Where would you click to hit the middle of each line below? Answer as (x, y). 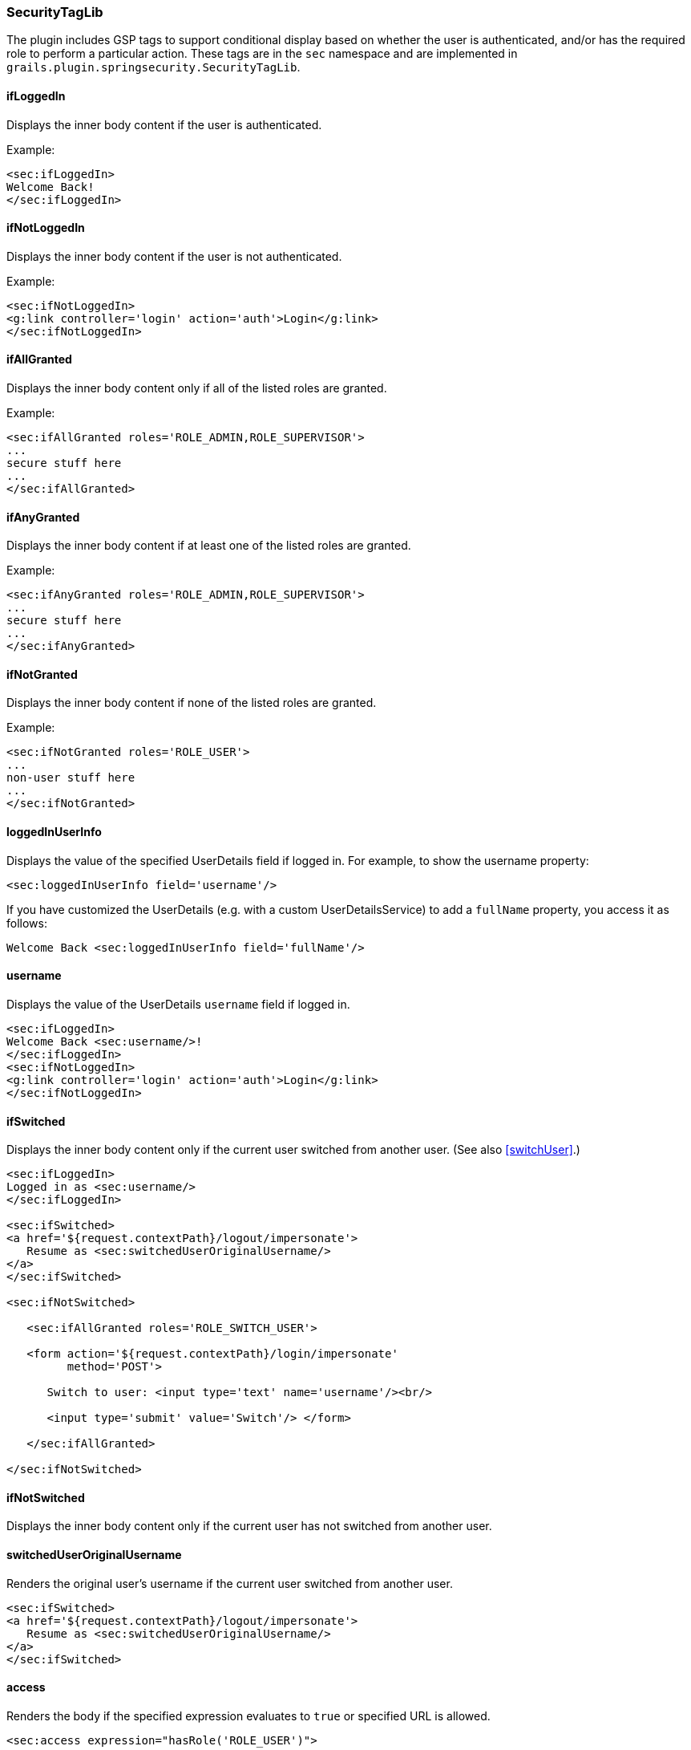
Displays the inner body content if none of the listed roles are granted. (192, 703)
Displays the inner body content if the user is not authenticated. (174, 256)
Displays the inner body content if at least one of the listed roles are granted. (209, 546)
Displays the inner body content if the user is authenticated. (164, 124)
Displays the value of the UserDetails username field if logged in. (178, 1004)
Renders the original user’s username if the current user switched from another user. (230, 1583)
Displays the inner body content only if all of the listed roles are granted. (197, 388)
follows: (27, 923)
